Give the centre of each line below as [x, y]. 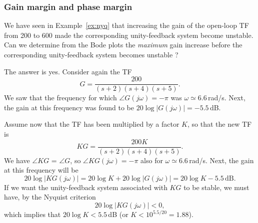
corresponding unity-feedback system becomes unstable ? [91, 54]
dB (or [118, 214]
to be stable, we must [216, 187]
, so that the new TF [220, 124]
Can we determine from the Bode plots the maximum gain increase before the [123, 45]
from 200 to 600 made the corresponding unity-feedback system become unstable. [129, 35]
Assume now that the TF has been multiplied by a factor [92, 124]
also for [152, 160]
